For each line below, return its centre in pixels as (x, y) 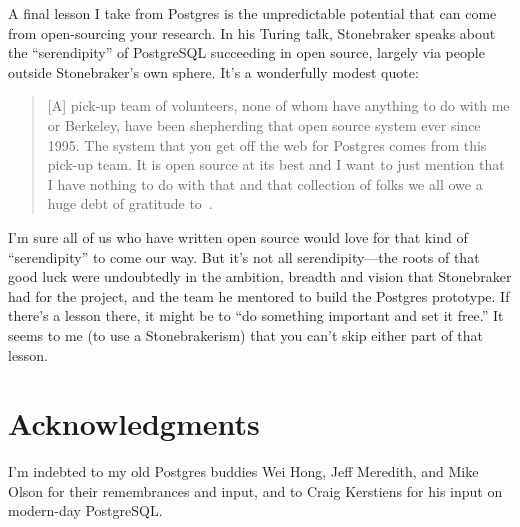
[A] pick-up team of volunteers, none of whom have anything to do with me (278, 105)
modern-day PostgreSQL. (85, 510)
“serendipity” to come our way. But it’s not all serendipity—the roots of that (244, 256)
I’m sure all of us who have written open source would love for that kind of (238, 236)
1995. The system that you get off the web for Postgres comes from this (267, 144)
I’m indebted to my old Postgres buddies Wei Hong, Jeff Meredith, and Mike (243, 471)
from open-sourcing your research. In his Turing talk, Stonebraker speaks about (252, 32)
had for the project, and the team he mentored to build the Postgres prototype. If (259, 295)
